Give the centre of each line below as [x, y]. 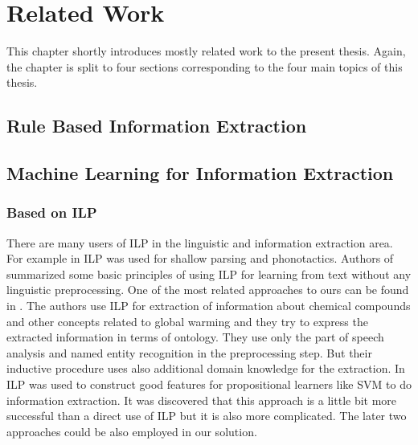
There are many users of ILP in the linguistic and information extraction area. [200, 242]
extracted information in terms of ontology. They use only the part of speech [195, 337]
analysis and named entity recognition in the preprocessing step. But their [189, 352]
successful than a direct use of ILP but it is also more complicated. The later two [207, 416]
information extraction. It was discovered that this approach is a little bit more [202, 400]
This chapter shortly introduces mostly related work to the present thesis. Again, [206, 51]
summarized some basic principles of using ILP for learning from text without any [209, 274]
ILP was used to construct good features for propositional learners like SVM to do [209, 384]
